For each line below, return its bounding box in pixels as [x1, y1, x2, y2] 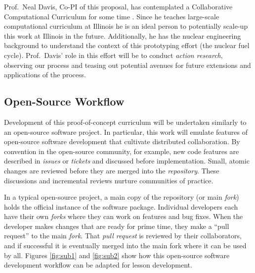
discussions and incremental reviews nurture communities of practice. [4, 175, 213, 185]
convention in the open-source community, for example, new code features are [4, 146, 239, 156]
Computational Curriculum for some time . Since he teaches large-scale [4, 11, 219, 21]
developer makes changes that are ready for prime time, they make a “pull [4, 220, 229, 231]
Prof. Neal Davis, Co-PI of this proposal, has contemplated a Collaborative [4, 1, 233, 11]
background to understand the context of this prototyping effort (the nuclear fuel [4, 40, 250, 51]
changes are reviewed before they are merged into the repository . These [4, 165, 219, 175]
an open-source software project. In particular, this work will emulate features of [4, 126, 248, 137]
